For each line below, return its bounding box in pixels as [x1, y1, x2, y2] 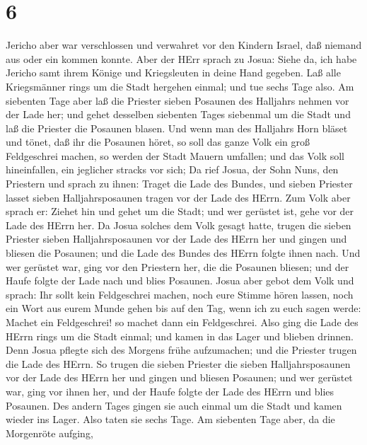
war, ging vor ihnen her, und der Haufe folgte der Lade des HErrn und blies [6, 383, 334, 398]
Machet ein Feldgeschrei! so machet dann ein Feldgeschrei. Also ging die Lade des [6, 315, 359, 329]
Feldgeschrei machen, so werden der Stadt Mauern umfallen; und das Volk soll [6, 148, 345, 163]
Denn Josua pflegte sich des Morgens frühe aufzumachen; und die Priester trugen [6, 342, 357, 357]
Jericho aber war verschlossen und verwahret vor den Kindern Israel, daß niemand [6, 37, 362, 52]
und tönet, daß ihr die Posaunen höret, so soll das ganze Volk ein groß [6, 134, 310, 149]
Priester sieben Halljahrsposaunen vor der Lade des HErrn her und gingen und [6, 231, 347, 246]
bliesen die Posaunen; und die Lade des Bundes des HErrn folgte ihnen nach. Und [6, 245, 361, 260]
